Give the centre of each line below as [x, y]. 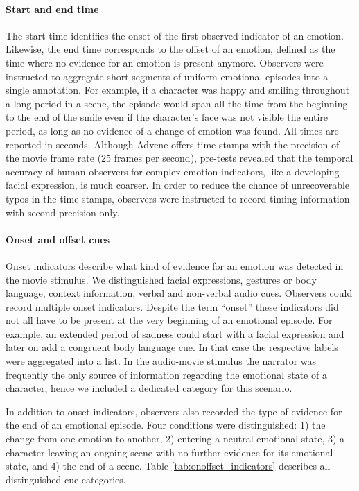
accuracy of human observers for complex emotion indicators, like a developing [173, 171]
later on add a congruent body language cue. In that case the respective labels [172, 347]
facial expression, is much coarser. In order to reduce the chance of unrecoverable [178, 185]
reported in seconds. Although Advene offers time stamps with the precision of [173, 144]
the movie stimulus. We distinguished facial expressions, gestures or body [161, 279]
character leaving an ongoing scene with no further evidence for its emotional [169, 452]
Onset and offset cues [58, 239]
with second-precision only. [63, 212]
